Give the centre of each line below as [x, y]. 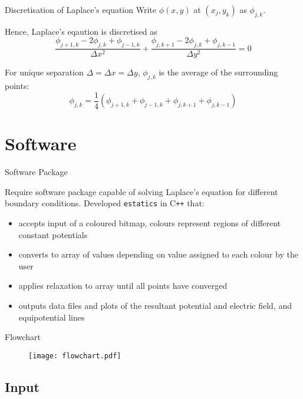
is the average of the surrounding [218, 72]
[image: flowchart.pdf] [75, 356]
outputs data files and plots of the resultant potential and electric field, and [155, 306]
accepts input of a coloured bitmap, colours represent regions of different [150, 223]
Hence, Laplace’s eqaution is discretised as [81, 31]
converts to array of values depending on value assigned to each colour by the [158, 254]
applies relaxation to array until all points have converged [123, 286]
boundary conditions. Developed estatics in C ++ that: [105, 203]
